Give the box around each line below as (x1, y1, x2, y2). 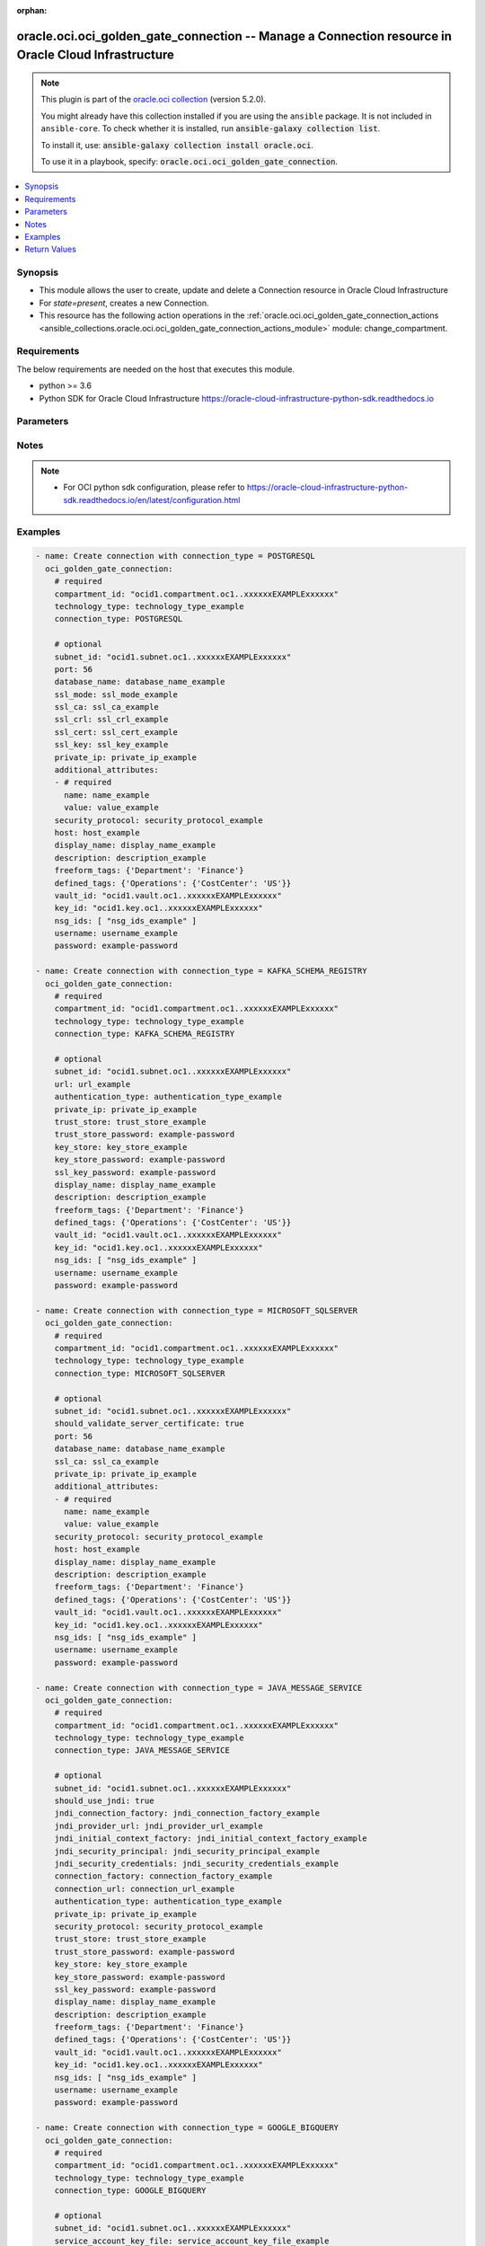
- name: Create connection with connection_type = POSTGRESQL (35, 551, 315, 561)
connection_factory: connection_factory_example (54, 1871, 273, 1881)
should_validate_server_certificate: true (54, 1419, 244, 1428)
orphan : (16, 5, 48, 15)
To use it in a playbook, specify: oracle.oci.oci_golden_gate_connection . (40, 155, 339, 166)
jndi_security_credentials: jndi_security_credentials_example (54, 1859, 339, 1869)
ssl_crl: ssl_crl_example (54, 714, 169, 725)
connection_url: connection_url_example (54, 1883, 235, 1894)
